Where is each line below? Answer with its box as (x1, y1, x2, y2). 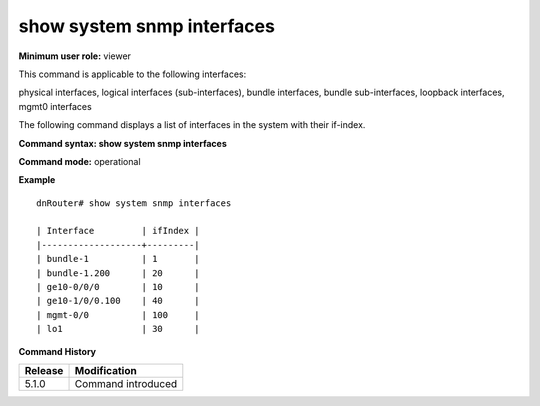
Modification (74, 363, 137, 377)
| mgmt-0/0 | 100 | (36, 309, 200, 320)
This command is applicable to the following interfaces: (18, 68, 247, 80)
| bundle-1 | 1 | (36, 253, 200, 265)
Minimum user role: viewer (18, 50, 132, 62)
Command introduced (74, 376, 178, 390)
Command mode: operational (18, 155, 141, 167)
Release (24, 363, 64, 377)
